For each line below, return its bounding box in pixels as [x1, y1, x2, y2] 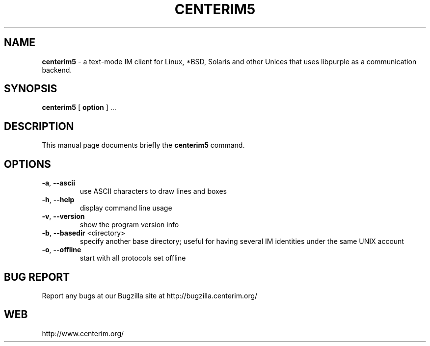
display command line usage [80, 204, 172, 213]
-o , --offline [42, 245, 81, 254]
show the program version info [80, 220, 179, 229]
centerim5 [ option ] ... [42, 103, 116, 112]
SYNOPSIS [4, 82, 57, 95]
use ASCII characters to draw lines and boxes [80, 187, 227, 196]
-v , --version [42, 212, 85, 221]
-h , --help [42, 195, 75, 204]
